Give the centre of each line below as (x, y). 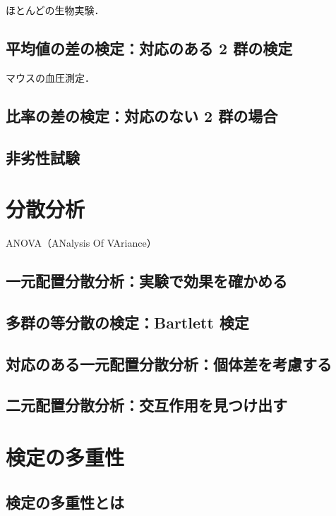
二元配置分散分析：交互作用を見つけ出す (146, 405)
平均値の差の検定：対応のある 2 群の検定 (149, 48)
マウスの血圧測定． (50, 77)
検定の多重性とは (65, 502)
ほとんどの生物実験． (55, 10)
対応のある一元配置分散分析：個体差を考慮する (169, 363)
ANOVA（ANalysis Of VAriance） (81, 243)
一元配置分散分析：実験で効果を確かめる (146, 281)
